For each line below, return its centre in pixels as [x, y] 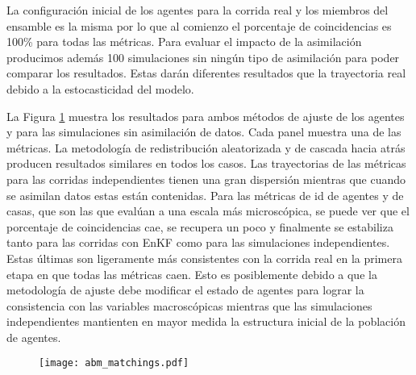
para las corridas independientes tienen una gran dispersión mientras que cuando [206, 179]
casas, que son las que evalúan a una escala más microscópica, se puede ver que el [208, 211]
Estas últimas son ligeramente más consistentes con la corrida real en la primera [204, 258]
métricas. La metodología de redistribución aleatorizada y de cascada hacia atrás [206, 147]
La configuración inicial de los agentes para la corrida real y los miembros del [198, 10]
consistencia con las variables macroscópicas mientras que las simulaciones [189, 305]
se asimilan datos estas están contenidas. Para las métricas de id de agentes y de [205, 195]
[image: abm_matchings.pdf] [114, 363]
